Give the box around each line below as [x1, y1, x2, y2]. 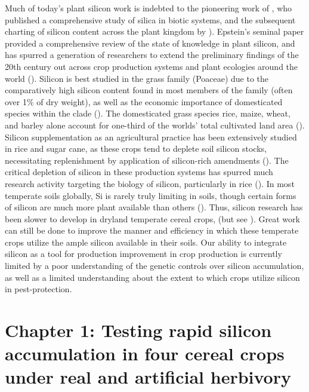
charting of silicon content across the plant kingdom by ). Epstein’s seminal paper [5, 25, 304, 38]
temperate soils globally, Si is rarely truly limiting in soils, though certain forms [5, 189, 296, 201]
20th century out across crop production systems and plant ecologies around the [5, 60, 298, 72]
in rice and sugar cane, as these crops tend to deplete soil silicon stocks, [5, 142, 267, 155]
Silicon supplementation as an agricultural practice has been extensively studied [5, 130, 297, 143]
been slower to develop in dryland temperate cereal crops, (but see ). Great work [5, 212, 300, 225]
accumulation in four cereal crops [5, 341, 285, 366]
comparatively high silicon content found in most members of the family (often [5, 84, 293, 96]
